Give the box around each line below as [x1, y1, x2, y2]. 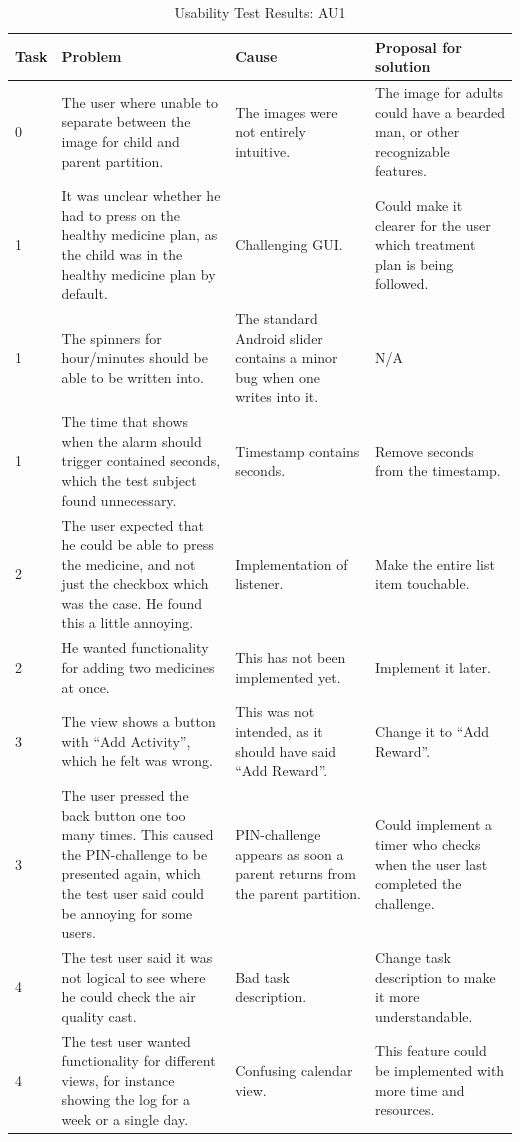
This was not [235, 701, 315, 722]
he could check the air [61, 986, 196, 1007]
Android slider [235, 327, 323, 348]
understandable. [375, 1005, 473, 1026]
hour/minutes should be [61, 347, 208, 368]
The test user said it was [61, 946, 213, 967]
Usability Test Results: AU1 [174, 2, 346, 22]
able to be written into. [61, 366, 204, 387]
